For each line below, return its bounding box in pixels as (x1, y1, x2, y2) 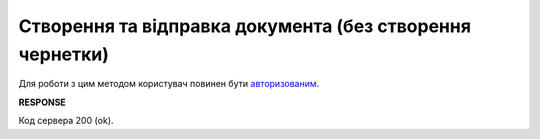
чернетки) (18, 43, 110, 65)
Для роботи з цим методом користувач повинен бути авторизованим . (18, 78, 320, 90)
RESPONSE (18, 96, 67, 108)
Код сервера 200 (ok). (18, 115, 114, 127)
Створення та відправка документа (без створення (18, 15, 472, 37)
